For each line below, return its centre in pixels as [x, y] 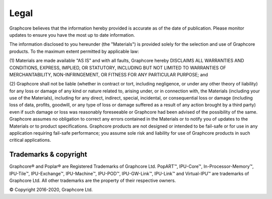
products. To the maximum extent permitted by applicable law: [74, 51]
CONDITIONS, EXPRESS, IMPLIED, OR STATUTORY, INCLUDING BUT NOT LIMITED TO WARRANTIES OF [118, 67]
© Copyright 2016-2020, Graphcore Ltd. [51, 190]
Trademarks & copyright [48, 155]
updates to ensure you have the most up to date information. [72, 35]
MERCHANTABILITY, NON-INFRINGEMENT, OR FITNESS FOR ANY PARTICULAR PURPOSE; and [109, 74]
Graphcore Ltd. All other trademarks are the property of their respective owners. [93, 180]
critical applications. [30, 140]
